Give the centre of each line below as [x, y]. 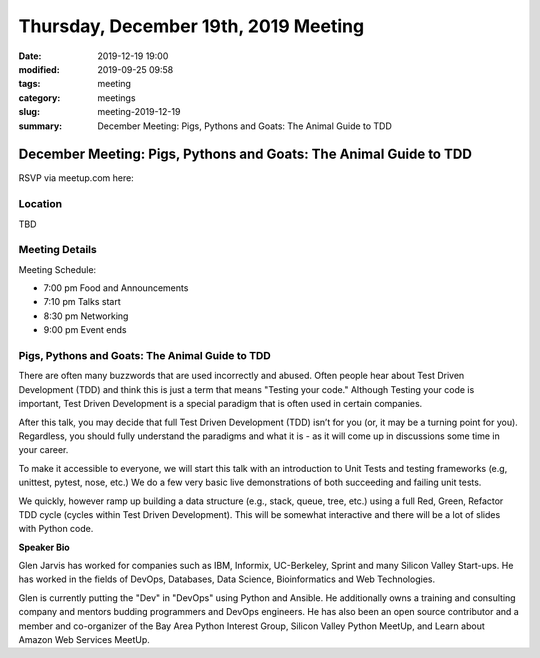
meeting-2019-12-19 [139, 112]
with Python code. [56, 529]
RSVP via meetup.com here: [76, 178]
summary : [40, 126]
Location [40, 204]
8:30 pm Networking [86, 316]
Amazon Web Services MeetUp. [84, 640]
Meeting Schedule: [57, 269]
